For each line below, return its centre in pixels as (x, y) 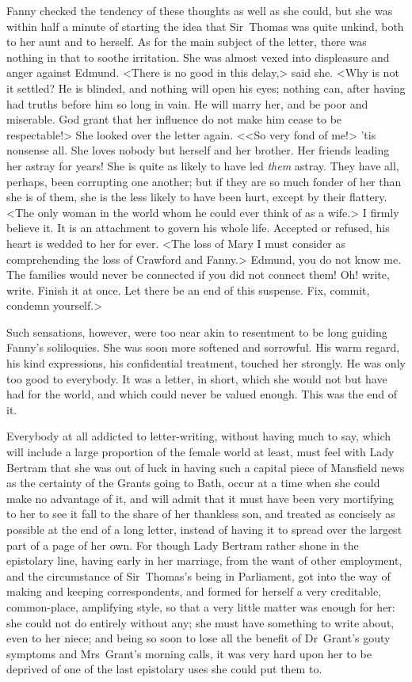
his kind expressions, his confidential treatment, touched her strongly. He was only (206, 363)
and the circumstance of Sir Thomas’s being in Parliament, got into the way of (198, 575)
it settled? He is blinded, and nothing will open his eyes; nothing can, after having (206, 88)
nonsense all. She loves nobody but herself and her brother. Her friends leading (198, 150)
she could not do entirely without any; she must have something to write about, (200, 622)
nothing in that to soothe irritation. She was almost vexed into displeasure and (198, 57)
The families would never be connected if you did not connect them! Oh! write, (198, 274)
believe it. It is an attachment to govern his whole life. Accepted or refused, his (198, 228)
